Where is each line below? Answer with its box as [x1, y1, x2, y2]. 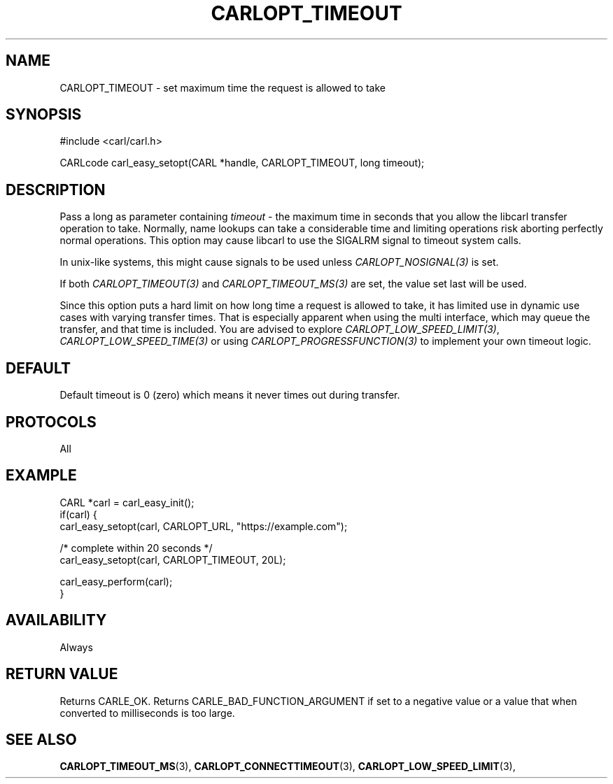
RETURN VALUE [6, 665, 118, 683]
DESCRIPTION [6, 180, 106, 199]
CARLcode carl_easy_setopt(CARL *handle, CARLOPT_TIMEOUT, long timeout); [59, 157, 425, 169]
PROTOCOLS [6, 413, 97, 431]
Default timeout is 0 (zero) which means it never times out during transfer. [59, 389, 400, 401]
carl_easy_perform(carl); [59, 575, 173, 587]
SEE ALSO [6, 730, 77, 748]
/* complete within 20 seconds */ [59, 541, 213, 554]
